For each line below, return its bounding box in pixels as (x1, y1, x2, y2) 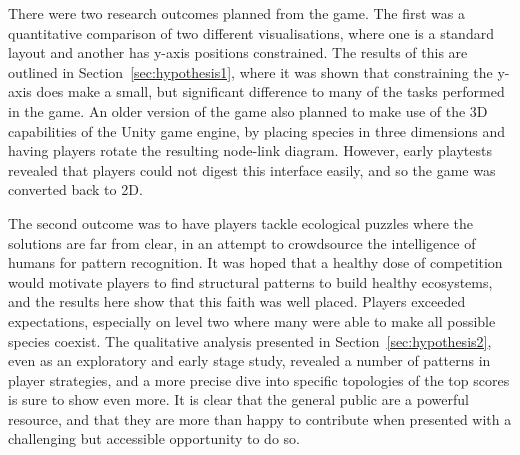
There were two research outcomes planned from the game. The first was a (8, 3, 466, 23)
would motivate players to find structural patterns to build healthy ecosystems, (8, 271, 493, 292)
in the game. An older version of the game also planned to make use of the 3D (8, 100, 488, 121)
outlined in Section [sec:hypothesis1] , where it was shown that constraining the (8, 61, 493, 82)
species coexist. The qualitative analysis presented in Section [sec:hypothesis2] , (8, 330, 492, 351)
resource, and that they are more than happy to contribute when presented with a (8, 408, 512, 429)
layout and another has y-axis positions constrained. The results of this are (8, 42, 468, 63)
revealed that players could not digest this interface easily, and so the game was (8, 159, 496, 180)
